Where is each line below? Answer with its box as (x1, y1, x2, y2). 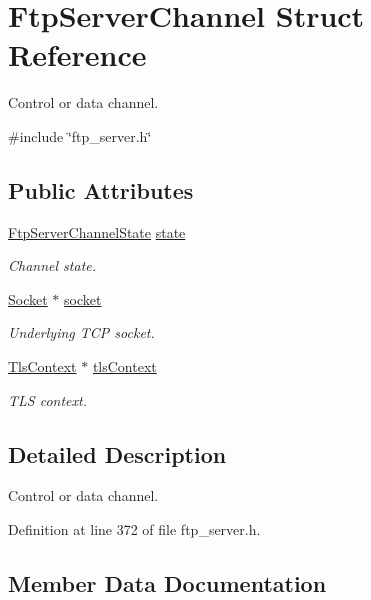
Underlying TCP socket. (8, 322, 155, 343)
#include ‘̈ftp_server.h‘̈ (8, 125, 152, 146)
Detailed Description (8, 438, 227, 469)
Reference (8, 34, 147, 75)
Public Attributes (8, 174, 194, 205)
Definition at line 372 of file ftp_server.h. (8, 519, 261, 540)
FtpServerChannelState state (8, 221, 186, 242)
